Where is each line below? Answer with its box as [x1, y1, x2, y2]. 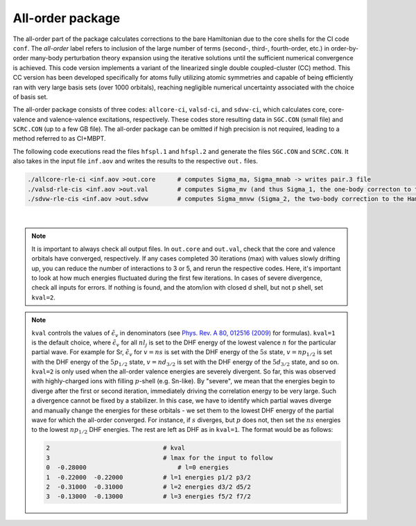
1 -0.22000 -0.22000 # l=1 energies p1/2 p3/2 [46, 473, 251, 481]
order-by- [330, 44, 359, 52]
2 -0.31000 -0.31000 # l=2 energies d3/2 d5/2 [46, 482, 251, 491]
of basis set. [12, 92, 49, 100]
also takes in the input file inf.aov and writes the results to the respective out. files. [12, 157, 258, 166]
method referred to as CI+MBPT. [12, 134, 107, 143]
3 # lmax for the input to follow [46, 454, 273, 462]
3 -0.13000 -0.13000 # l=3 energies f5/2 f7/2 [46, 493, 251, 500]
